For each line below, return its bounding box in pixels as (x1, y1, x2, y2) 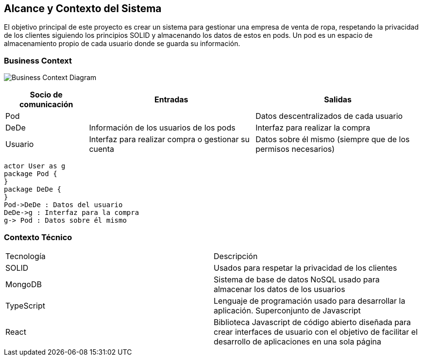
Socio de (30, 90, 63, 100)
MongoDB (5, 279, 42, 289)
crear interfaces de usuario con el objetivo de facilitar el (214, 327, 418, 337)
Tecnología (5, 251, 46, 261)
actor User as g (4, 162, 66, 170)
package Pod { (4, 170, 57, 178)
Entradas (154, 95, 188, 105)
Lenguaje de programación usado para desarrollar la (214, 295, 405, 306)
